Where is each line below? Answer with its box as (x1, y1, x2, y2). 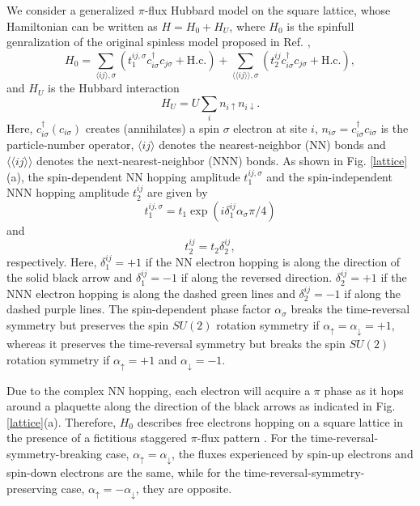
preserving (6, 479, 57, 496)
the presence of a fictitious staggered (6, 429, 188, 446)
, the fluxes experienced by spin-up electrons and (172, 444, 414, 461)
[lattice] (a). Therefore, (6, 413, 117, 430)
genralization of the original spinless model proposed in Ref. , (6, 33, 311, 50)
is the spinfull (286, 17, 354, 34)
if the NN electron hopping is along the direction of (145, 253, 401, 270)
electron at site (233, 120, 308, 137)
